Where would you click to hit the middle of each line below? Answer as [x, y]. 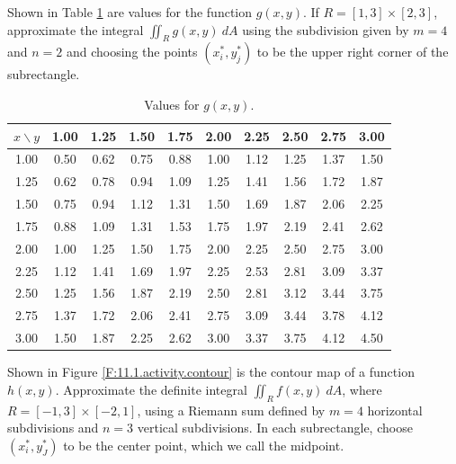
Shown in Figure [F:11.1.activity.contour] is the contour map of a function [211, 372]
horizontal [395, 410]
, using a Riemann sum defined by [231, 410]
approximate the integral [76, 29]
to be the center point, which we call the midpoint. [204, 445]
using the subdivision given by [326, 29]
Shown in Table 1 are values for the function [130, 12]
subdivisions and [53, 428]
